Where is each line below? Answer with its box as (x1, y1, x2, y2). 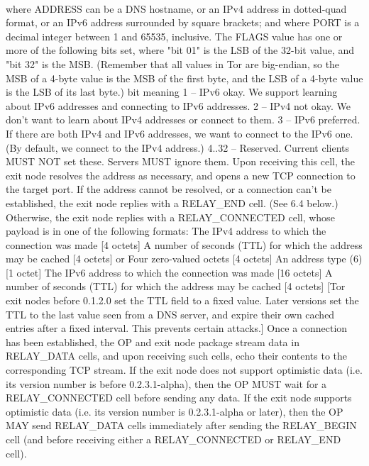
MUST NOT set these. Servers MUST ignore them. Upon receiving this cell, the (6, 154, 355, 169)
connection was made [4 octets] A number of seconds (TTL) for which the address (6, 237, 363, 252)
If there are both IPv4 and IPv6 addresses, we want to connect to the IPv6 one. (6, 126, 353, 140)
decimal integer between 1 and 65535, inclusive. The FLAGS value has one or (6, 28, 343, 43)
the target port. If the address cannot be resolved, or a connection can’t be (6, 182, 331, 196)
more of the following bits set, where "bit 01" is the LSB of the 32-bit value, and (6, 43, 355, 57)
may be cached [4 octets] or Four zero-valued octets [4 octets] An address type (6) (6, 251, 363, 266)
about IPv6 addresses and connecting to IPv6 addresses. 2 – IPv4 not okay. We (6, 98, 351, 113)
